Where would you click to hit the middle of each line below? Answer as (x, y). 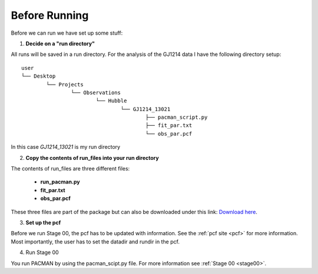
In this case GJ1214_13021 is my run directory (66, 147)
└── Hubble (111, 101)
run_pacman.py (60, 182)
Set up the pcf (43, 222)
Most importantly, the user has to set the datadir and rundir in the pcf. (95, 242)
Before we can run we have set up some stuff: (67, 33)
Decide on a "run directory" (60, 44)
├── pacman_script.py (176, 117)
